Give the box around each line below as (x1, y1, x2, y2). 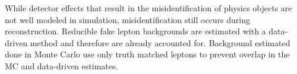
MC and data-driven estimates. (5, 59, 118, 72)
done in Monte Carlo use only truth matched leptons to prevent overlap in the (5, 48, 290, 60)
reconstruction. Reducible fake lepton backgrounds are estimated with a (5, 25, 266, 37)
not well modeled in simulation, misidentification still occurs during (5, 13, 251, 25)
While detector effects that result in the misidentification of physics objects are (5, 2, 292, 14)
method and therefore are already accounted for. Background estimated (30, 36, 290, 49)
